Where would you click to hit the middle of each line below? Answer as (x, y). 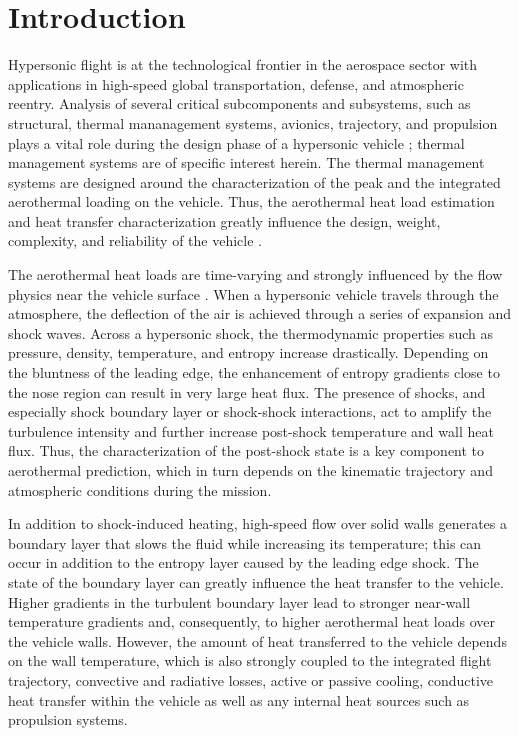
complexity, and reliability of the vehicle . (135, 240)
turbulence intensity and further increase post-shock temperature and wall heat (251, 430)
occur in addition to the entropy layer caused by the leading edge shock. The (243, 562)
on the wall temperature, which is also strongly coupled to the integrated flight (250, 660)
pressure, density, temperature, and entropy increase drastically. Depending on (248, 352)
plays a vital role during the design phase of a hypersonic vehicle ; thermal (236, 142)
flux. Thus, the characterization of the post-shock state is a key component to (246, 450)
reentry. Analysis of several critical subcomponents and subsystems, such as (239, 103)
